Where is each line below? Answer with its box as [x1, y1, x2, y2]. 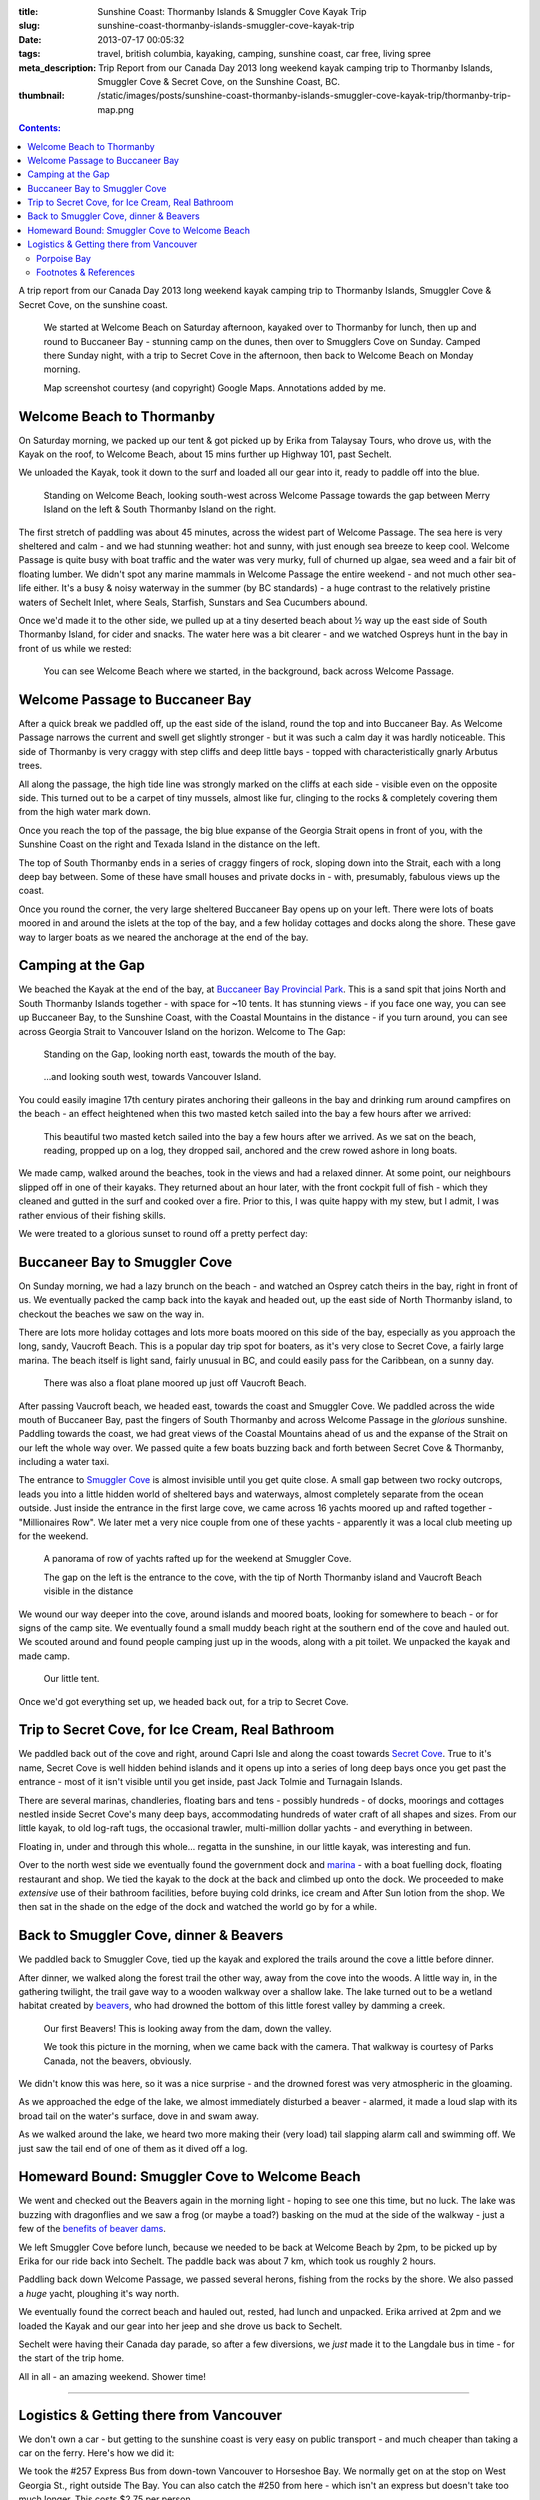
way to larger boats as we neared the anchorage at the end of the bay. [18, 931, 309, 943]
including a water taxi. [18, 1456, 110, 1468]
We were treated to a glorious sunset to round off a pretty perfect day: [18, 1227, 309, 1239]
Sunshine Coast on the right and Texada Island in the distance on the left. [18, 838, 320, 850]
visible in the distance [43, 1585, 134, 1597]
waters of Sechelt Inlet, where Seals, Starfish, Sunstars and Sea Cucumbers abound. [18, 596, 369, 608]
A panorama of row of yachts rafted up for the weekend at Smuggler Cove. [43, 1553, 352, 1565]
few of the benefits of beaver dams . [18, 2223, 167, 2235]
